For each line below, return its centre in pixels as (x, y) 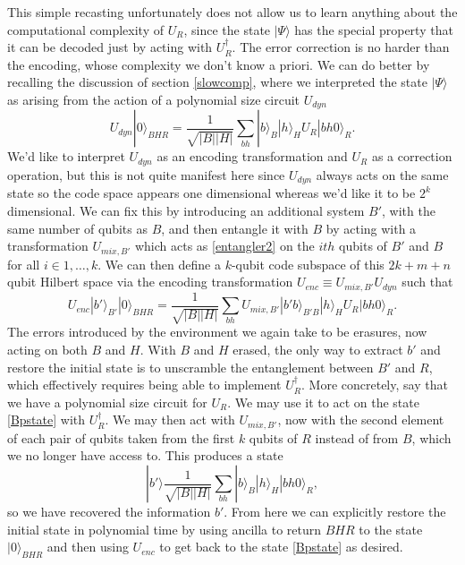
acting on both (47, 349)
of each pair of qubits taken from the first (121, 437)
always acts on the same (382, 174)
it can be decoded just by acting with (110, 47)
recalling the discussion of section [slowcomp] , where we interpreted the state (217, 82)
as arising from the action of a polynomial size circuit (154, 99)
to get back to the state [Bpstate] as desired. (281, 547)
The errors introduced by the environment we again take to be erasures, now (217, 332)
